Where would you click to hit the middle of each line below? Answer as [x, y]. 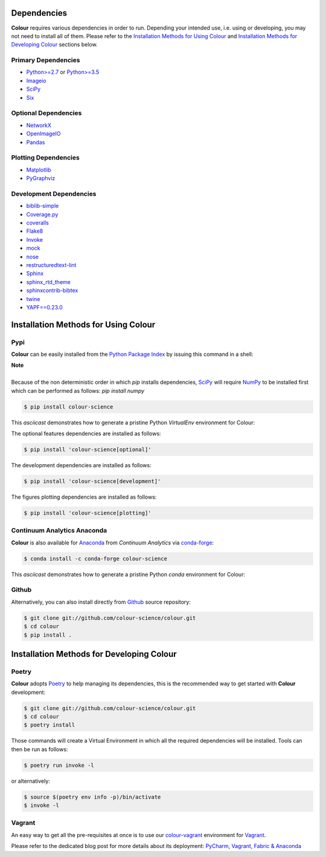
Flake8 [35, 231]
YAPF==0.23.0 [44, 307]
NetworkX [39, 125]
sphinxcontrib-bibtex [52, 291]
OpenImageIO [43, 134]
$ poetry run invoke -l [59, 765]
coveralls [38, 222]
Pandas [36, 142]
